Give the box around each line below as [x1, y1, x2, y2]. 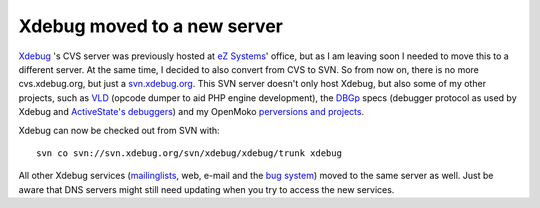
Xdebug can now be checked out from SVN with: [18, 124, 220, 136]
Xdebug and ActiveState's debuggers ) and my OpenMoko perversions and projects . [18, 106, 365, 118]
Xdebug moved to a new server [18, 15, 284, 37]
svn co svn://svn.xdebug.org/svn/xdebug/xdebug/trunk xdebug [36, 147, 342, 159]
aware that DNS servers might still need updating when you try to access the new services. [18, 183, 395, 195]
